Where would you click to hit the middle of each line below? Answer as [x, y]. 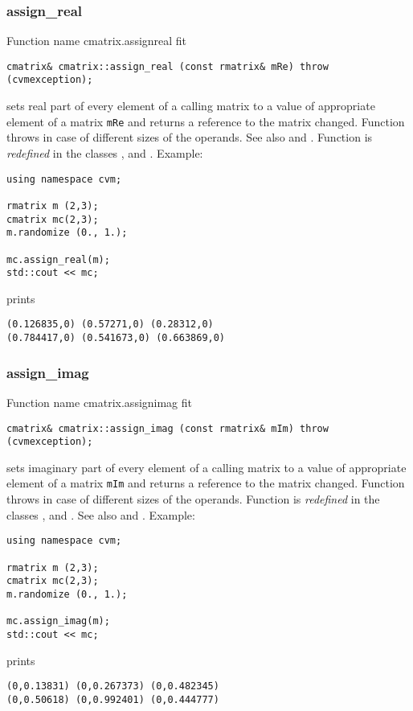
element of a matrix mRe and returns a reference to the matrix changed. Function [206, 121]
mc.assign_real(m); [58, 259]
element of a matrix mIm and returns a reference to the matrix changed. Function [206, 483]
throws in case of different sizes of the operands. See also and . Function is [190, 137]
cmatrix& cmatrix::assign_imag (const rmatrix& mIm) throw [168, 428]
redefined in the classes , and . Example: [105, 152]
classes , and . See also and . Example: [101, 514]
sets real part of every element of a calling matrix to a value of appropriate [191, 106]
